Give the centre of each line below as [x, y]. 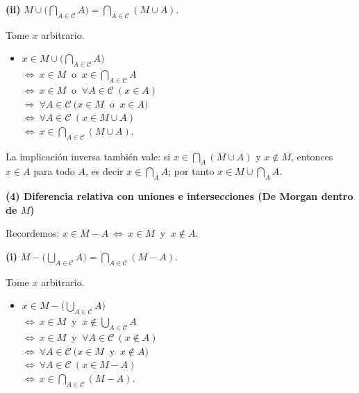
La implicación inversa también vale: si [88, 156]
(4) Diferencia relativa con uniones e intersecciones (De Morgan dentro [179, 196]
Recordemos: [33, 233]
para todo [54, 171]
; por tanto [191, 171]
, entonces [312, 156]
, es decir [105, 171]
